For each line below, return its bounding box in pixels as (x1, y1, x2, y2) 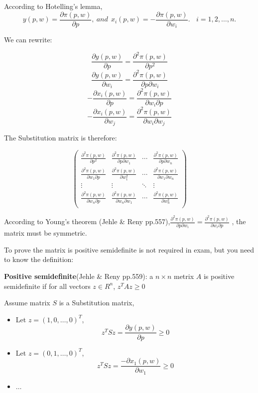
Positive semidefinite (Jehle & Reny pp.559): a (4, 271, 153, 281)
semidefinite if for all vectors (4, 280, 91, 291)
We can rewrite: (4, 34, 52, 45)
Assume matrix (4, 297, 50, 308)
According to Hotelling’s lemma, (4, 1, 103, 11)
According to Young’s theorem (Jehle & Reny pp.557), (4, 216, 170, 227)
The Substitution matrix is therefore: (4, 132, 117, 143)
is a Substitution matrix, (59, 297, 134, 308)
